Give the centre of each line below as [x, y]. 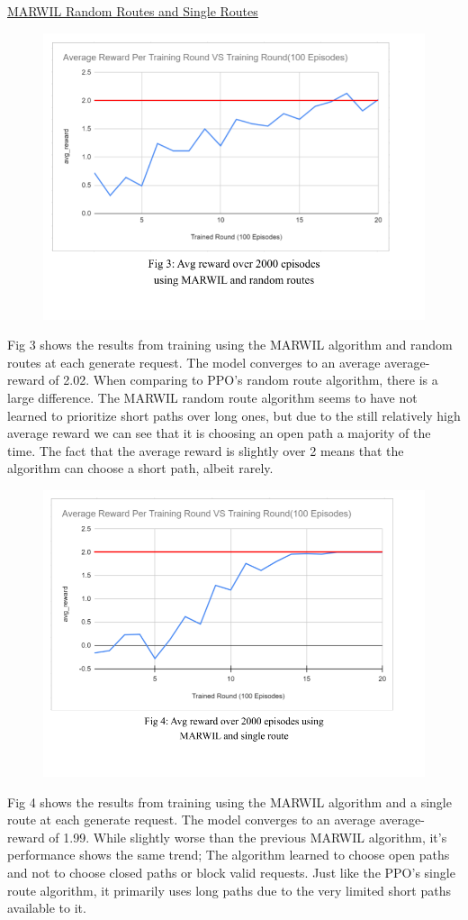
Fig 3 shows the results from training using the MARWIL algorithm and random [230, 345]
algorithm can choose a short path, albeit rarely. [140, 468]
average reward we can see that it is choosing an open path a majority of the [219, 433]
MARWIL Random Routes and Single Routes [133, 11]
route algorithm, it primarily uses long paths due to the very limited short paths [229, 890]
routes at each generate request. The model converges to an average [194, 362]
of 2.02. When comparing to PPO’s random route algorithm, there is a [243, 380]
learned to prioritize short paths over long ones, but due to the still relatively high [234, 415]
